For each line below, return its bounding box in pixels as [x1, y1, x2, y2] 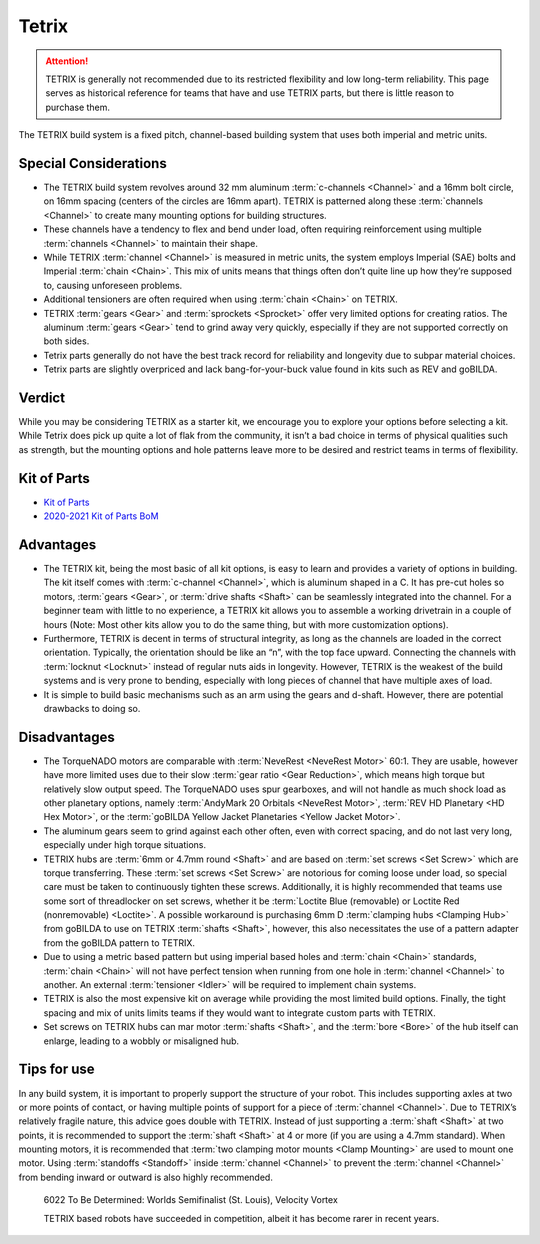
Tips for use [18, 1061, 95, 1078]
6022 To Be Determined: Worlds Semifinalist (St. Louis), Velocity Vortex [43, 1194, 339, 1206]
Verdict [18, 389, 65, 406]
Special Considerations [18, 155, 167, 172]
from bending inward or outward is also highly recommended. [18, 1171, 274, 1183]
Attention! [45, 55, 89, 67]
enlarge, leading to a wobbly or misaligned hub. [43, 1035, 240, 1047]
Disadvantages [18, 728, 115, 745]
